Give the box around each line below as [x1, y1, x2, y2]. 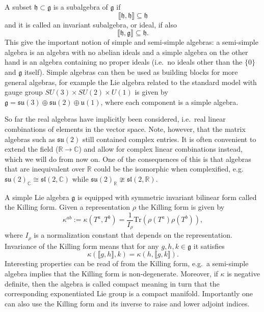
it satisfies [193, 240, 225, 251]
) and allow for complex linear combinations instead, [78, 144, 243, 154]
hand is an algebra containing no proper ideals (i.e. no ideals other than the [5, 56, 243, 67]
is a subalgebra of [53, 2, 108, 12]
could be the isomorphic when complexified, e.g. [94, 163, 244, 174]
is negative [227, 268, 260, 279]
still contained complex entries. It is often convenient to [82, 133, 256, 144]
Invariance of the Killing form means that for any [5, 240, 159, 251]
